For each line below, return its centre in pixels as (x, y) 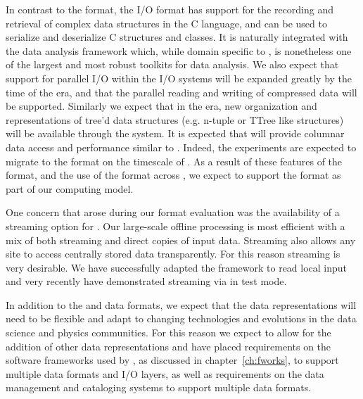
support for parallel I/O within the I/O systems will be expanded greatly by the (179, 78)
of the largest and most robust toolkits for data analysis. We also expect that (172, 64)
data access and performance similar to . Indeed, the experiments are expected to (181, 147)
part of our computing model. (70, 188)
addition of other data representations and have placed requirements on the (168, 346)
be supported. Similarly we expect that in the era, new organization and (161, 106)
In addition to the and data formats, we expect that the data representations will (181, 304)
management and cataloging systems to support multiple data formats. (159, 387)
